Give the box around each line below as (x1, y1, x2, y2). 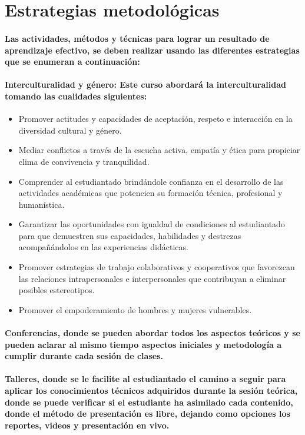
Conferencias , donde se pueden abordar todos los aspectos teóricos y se (5, 327, 300, 339)
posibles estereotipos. (18, 284, 95, 296)
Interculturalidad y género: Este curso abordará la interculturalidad (5, 78, 286, 91)
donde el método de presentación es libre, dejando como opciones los (5, 407, 290, 420)
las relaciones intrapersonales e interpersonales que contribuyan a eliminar (18, 272, 286, 284)
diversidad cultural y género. (18, 124, 122, 136)
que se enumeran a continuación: (5, 55, 140, 68)
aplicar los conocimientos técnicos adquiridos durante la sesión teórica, (5, 384, 298, 397)
